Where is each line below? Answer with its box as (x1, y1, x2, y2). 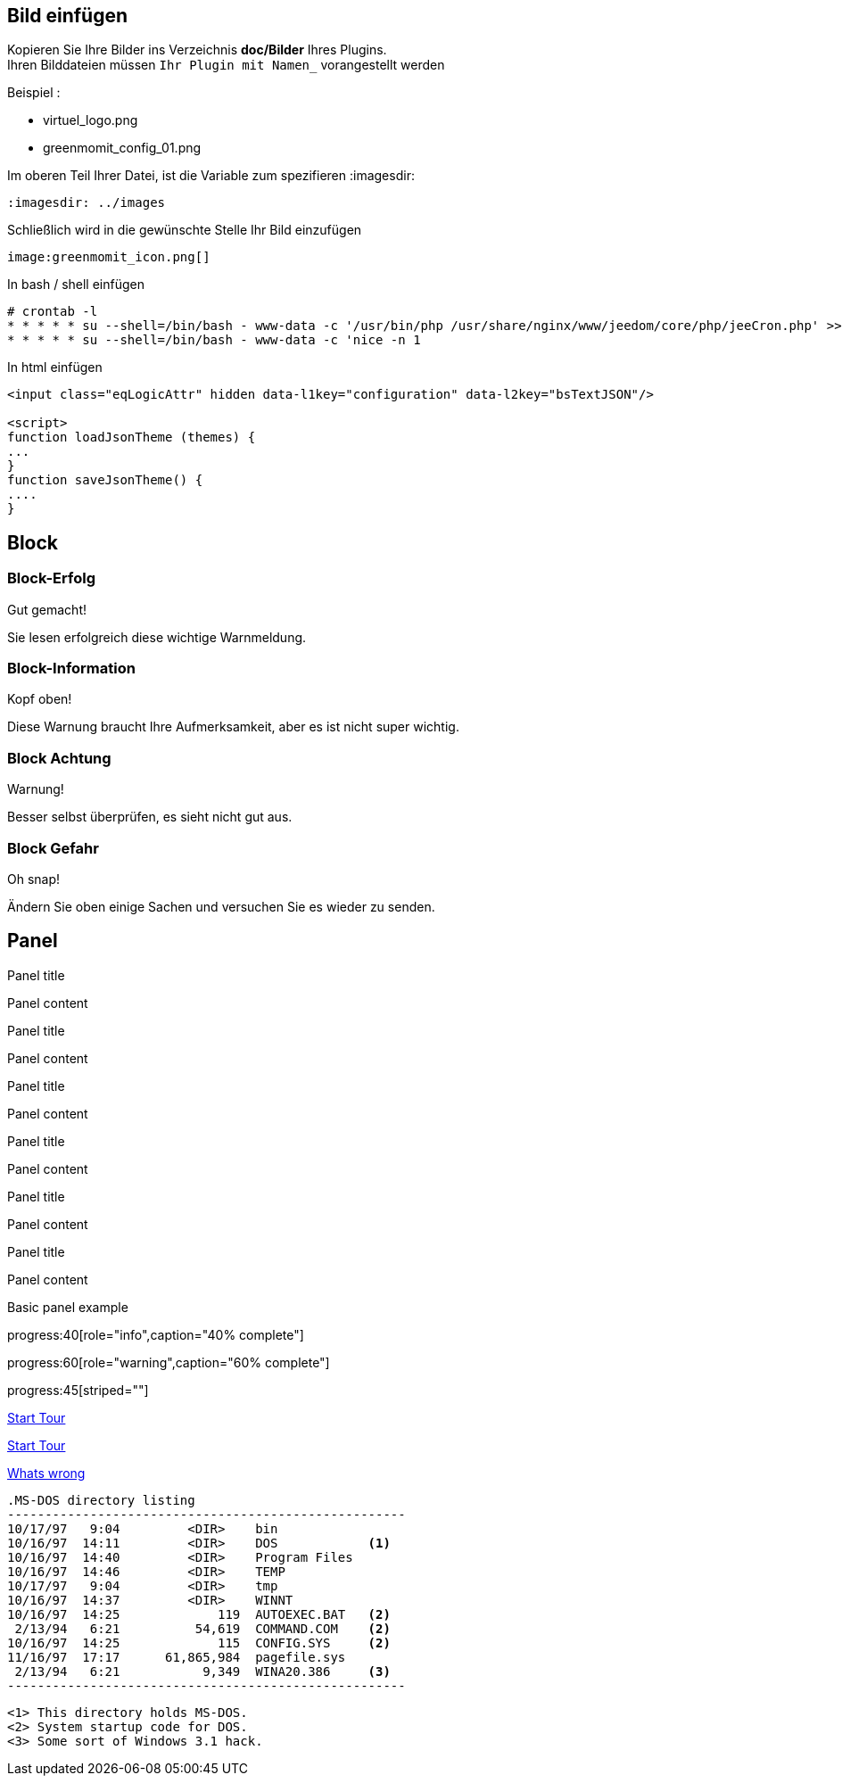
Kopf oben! (7, 691, 72, 707)
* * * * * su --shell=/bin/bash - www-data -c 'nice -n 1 (7, 333, 421, 348)
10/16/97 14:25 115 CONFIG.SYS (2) (7, 1635, 391, 1650)
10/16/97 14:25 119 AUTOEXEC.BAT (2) (7, 1606, 391, 1622)
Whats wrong (7, 1465, 86, 1481)
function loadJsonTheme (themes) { (7, 430, 256, 445)
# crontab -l (7, 304, 98, 319)
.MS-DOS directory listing (7, 1492, 195, 1507)
